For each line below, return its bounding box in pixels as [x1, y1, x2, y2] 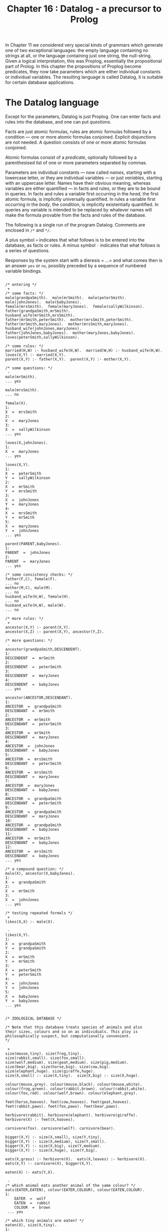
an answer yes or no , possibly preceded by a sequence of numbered [5, 263, 146, 269]
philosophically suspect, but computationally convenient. [5, 1034, 131, 1039]
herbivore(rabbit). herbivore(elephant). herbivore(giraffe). [5, 1113, 138, 1118]
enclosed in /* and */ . [5, 227, 51, 234]
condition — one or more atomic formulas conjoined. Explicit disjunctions [5, 134, 156, 140]
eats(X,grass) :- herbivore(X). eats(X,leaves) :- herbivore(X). [5, 1157, 147, 1162]
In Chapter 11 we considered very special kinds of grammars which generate [5, 42, 163, 48]
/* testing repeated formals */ [5, 911, 73, 916]
